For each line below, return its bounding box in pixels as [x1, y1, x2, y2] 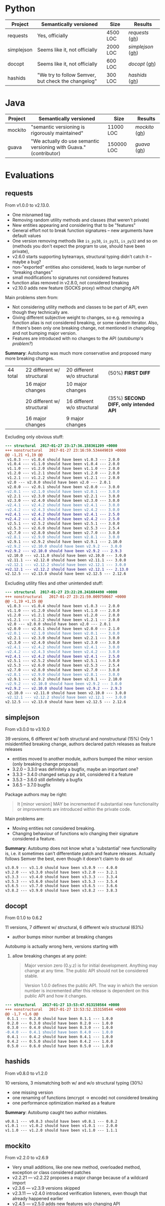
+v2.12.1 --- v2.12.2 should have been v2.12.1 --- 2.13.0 [5, 567, 129, 572]
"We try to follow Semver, [37, 71, 96, 78]
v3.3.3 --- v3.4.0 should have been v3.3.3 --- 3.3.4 [5, 874, 118, 879]
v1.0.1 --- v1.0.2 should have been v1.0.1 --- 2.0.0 [5, 1123, 118, 1128]
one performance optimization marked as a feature [12, 1100, 115, 1106]
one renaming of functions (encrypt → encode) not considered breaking [12, 1094, 158, 1100]
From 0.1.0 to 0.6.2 [5, 915, 43, 921]
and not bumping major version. [12, 330, 77, 336]
